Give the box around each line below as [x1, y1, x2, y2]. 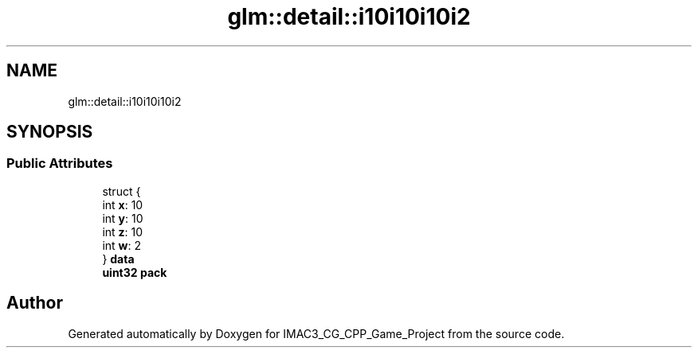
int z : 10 [102, 224, 143, 239]
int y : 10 [102, 211, 143, 225]
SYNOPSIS [6, 122, 93, 142]
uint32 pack [102, 265, 167, 279]
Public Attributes [6, 155, 113, 172]
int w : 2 [102, 238, 141, 252]
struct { [102, 184, 141, 198]
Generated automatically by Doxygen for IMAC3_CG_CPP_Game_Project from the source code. [68, 326, 565, 340]
